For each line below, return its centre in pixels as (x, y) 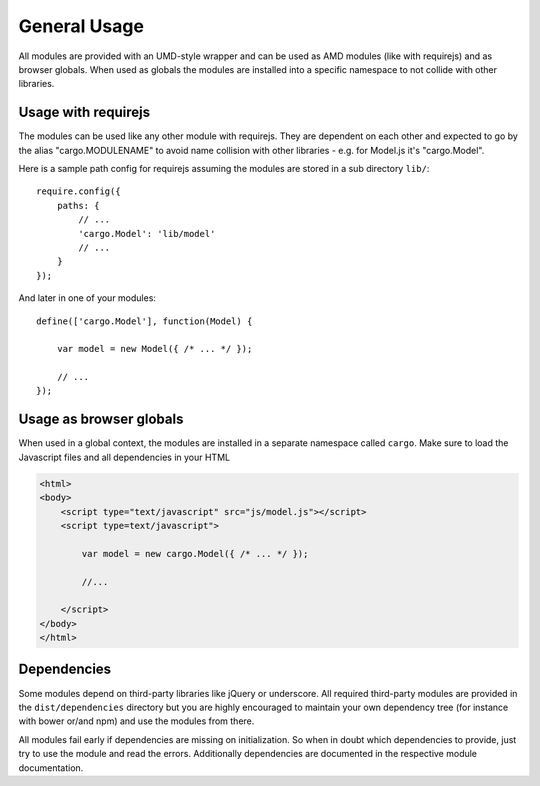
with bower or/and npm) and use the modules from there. (136, 721)
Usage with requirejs (84, 112)
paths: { (78, 205)
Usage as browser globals (101, 419)
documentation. (51, 767)
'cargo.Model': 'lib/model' (147, 233)
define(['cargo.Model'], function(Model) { (144, 321)
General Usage (81, 26)
